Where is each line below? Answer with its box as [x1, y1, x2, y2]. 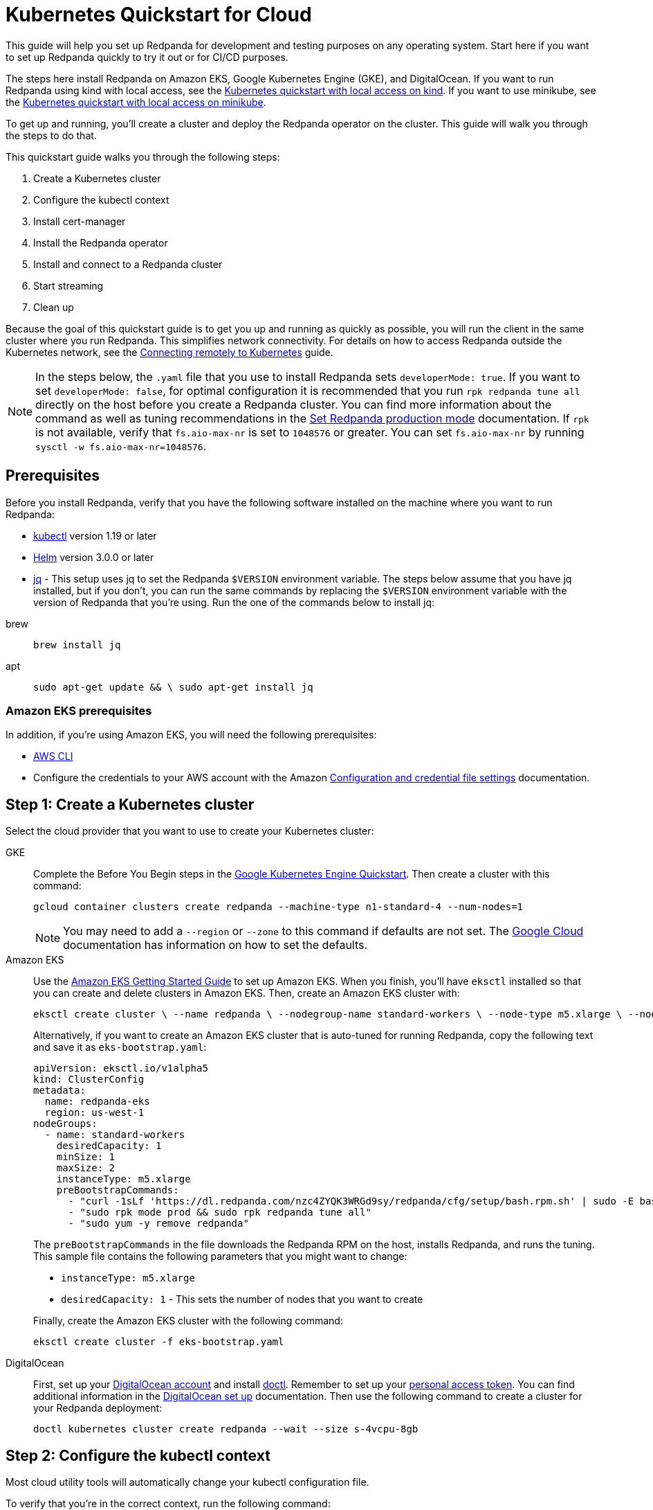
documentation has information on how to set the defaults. [63, 938, 368, 952]
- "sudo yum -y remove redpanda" [68, 1218, 249, 1229]
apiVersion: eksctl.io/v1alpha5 [33, 1063, 208, 1074]
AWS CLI [33, 750, 73, 763]
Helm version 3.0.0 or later [33, 551, 154, 563]
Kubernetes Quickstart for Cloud [6, 3, 312, 26]
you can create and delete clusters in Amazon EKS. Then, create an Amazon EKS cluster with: [33, 987, 460, 1000]
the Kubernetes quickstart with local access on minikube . [6, 96, 266, 108]
